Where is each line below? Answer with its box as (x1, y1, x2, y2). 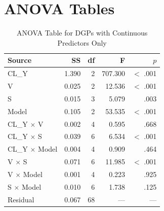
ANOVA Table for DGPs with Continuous (17, 27, 148, 38)
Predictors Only (57, 37, 107, 48)
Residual (8, 194, 34, 204)
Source (8, 55, 32, 65)
